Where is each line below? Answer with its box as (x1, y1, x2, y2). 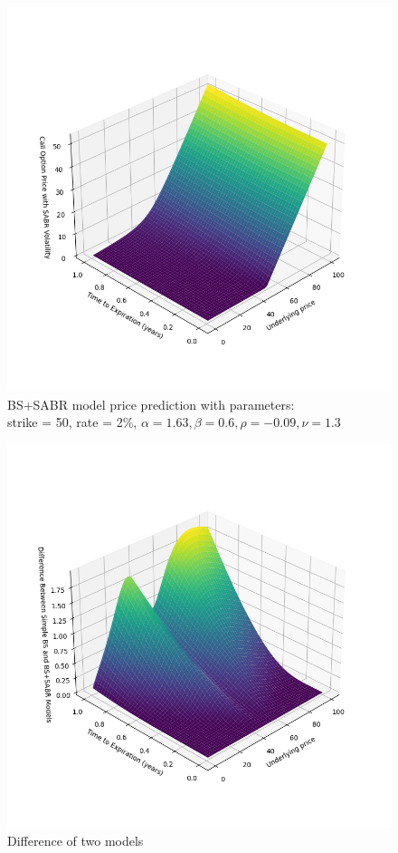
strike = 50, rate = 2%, (7, 412, 137, 431)
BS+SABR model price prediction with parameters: (7, 394, 295, 413)
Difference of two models (7, 831, 144, 850)
